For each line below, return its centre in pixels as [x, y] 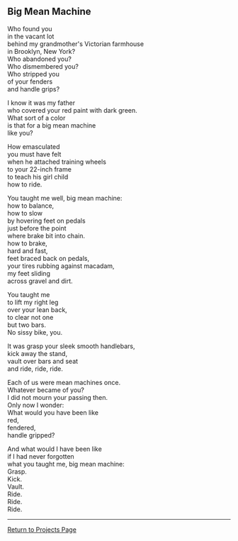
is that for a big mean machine [52, 125]
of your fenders [30, 82]
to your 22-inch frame [40, 169]
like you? [20, 133]
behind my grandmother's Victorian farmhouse [75, 44]
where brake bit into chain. [46, 235]
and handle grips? [34, 89]
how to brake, [27, 243]
